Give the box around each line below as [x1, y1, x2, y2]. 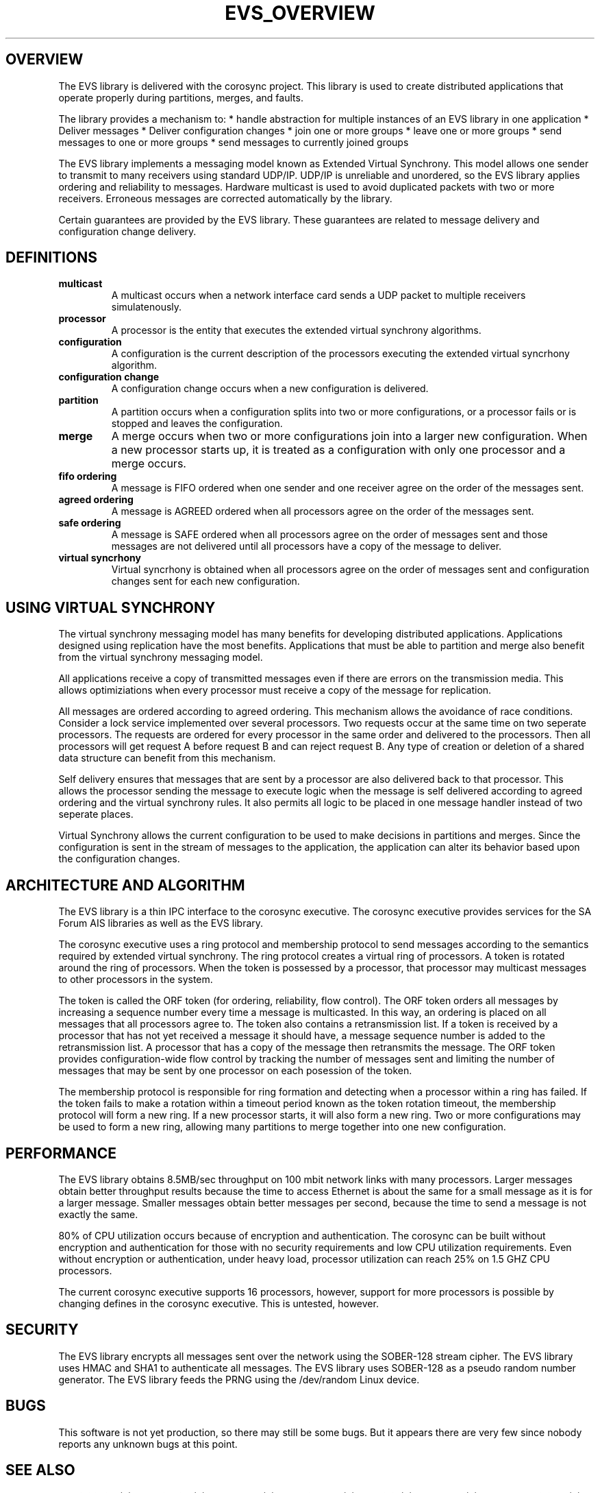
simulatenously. [111, 301, 182, 313]
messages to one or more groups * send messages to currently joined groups [58, 136, 409, 148]
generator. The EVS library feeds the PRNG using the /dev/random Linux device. [58, 1373, 420, 1385]
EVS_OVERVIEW [225, 1, 375, 25]
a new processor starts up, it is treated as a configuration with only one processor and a [111, 443, 566, 457]
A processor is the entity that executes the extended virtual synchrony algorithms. [111, 324, 482, 337]
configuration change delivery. [58, 225, 197, 237]
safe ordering [58, 517, 121, 529]
